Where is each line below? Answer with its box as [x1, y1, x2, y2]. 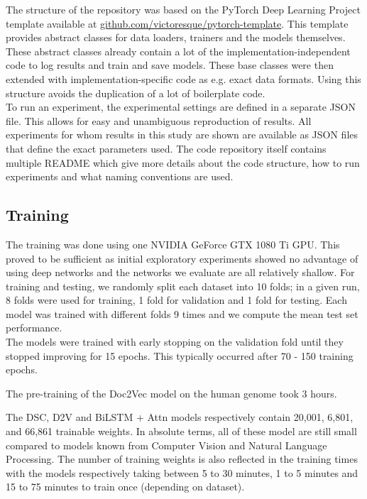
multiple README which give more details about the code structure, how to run [6, 155, 360, 170]
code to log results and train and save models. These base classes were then [6, 57, 334, 72]
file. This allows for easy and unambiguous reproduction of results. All [6, 113, 312, 128]
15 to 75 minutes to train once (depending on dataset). [6, 479, 245, 494]
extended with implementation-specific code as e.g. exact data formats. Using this [6, 71, 361, 86]
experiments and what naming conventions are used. [6, 169, 234, 184]
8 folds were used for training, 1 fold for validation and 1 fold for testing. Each [6, 292, 347, 307]
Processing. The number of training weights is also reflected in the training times [6, 451, 358, 466]
